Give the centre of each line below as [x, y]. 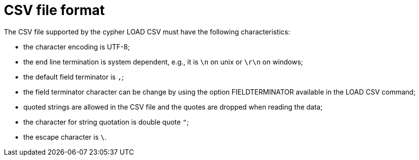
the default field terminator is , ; [74, 77]
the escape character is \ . [65, 137]
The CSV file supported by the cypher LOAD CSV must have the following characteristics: [147, 32]
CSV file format [54, 10]
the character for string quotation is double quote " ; [106, 122]
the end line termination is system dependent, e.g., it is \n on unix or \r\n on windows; [163, 62]
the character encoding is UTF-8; [77, 47]
